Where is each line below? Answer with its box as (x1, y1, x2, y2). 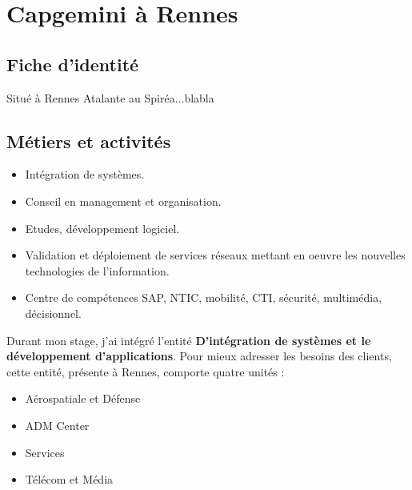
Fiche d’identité (6, 51, 139, 76)
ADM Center (25, 416, 90, 433)
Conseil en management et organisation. (25, 192, 222, 209)
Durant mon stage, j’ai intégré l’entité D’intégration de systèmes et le (6, 331, 371, 348)
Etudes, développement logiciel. (25, 219, 180, 236)
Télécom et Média (25, 471, 114, 488)
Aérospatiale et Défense (25, 390, 141, 407)
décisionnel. (25, 304, 82, 321)
